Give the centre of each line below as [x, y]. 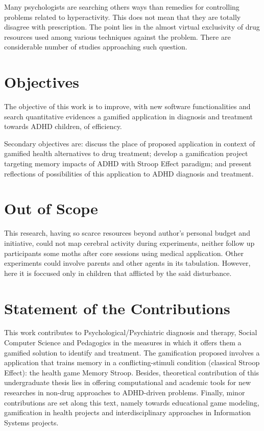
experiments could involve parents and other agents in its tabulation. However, [127, 263]
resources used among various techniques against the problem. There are [117, 36]
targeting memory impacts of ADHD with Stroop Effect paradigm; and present [128, 163]
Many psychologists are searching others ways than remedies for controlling [122, 7]
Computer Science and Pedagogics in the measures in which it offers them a [123, 343]
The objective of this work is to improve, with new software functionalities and [127, 106]
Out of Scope [51, 208]
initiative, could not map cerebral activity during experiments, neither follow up [129, 243]
